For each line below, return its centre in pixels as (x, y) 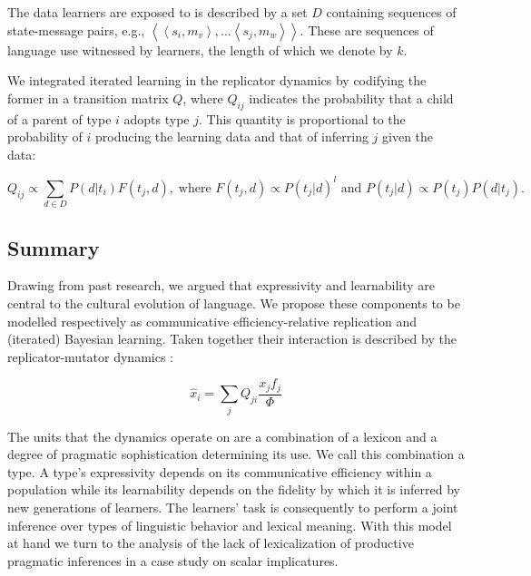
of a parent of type (59, 118)
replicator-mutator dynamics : (90, 356)
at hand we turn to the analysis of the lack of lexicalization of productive (211, 543)
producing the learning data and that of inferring (232, 137)
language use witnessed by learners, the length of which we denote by (200, 49)
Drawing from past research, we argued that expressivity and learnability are (221, 285)
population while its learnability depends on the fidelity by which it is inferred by (234, 489)
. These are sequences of (367, 29)
